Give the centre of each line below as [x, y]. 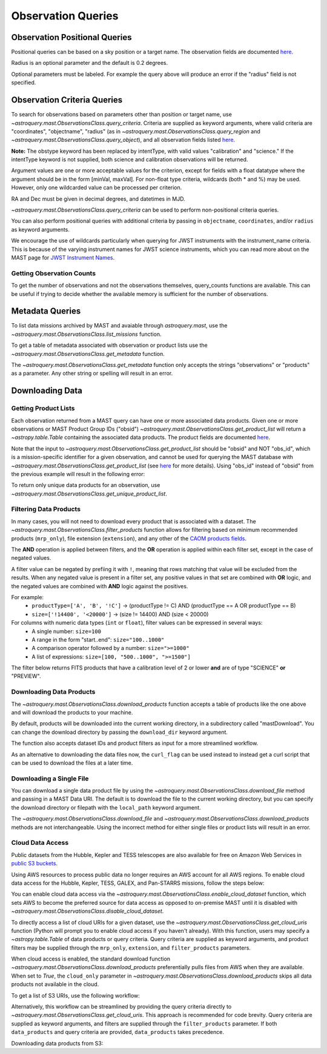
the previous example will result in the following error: [78, 474]
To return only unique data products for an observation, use [86, 485]
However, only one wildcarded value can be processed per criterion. [97, 187]
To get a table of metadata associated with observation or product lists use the [110, 345]
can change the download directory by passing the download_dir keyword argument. [120, 732]
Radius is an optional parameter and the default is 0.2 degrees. [90, 63]
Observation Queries [65, 16]
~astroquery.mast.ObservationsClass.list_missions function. [86, 334]
